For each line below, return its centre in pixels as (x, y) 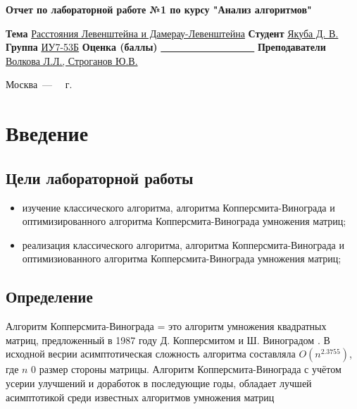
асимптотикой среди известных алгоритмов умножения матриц (140, 397)
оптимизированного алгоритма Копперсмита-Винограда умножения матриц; (184, 221)
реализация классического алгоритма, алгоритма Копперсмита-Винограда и (183, 244)
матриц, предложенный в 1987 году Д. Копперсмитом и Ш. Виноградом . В (168, 340)
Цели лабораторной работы (100, 177)
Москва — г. (39, 84)
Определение (49, 297)
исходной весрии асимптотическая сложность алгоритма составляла (151, 354)
